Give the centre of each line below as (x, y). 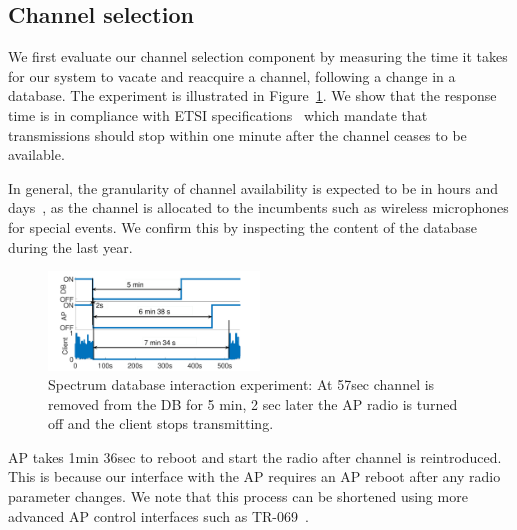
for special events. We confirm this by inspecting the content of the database (243, 226)
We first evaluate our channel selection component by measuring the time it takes (258, 56)
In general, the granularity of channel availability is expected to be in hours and (253, 187)
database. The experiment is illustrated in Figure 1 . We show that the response (252, 95)
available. (36, 154)
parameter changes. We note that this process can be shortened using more (238, 496)
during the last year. (70, 246)
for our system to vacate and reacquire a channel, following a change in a (232, 75)
